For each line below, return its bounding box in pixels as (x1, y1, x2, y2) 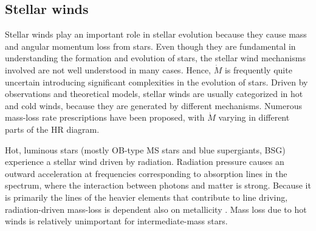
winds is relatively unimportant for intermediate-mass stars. (5, 215, 228, 227)
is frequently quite (224, 63, 292, 76)
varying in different (218, 111, 290, 124)
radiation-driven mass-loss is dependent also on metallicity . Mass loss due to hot (5, 203, 307, 215)
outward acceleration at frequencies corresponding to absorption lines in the (5, 167, 287, 179)
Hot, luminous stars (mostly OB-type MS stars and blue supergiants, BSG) (5, 143, 286, 156)
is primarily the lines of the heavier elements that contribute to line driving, (5, 190, 288, 203)
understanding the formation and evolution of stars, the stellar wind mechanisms (5, 52, 306, 64)
